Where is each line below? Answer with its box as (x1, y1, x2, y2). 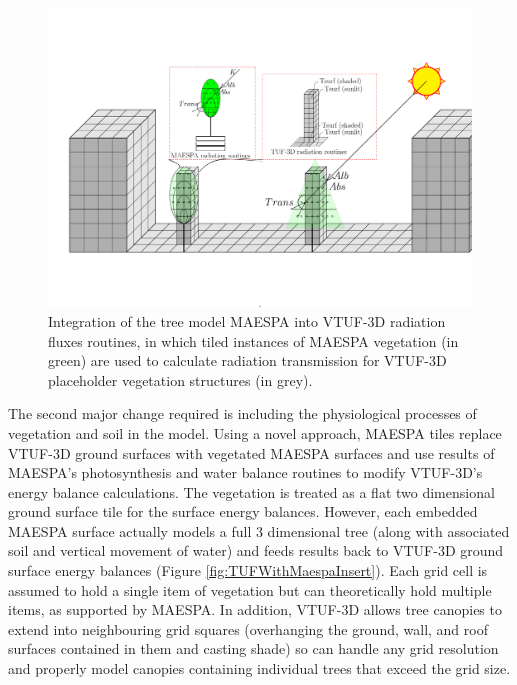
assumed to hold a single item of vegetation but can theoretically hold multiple (8, 579, 492, 600)
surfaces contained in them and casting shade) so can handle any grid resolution (8, 638, 499, 659)
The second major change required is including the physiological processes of (8, 403, 477, 424)
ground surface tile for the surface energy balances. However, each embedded (8, 501, 478, 522)
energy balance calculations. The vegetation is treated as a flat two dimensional (8, 481, 495, 502)
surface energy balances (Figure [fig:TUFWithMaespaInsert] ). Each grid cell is (8, 560, 488, 581)
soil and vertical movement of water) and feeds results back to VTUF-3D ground (8, 540, 504, 561)
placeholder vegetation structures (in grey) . (48, 369, 313, 390)
